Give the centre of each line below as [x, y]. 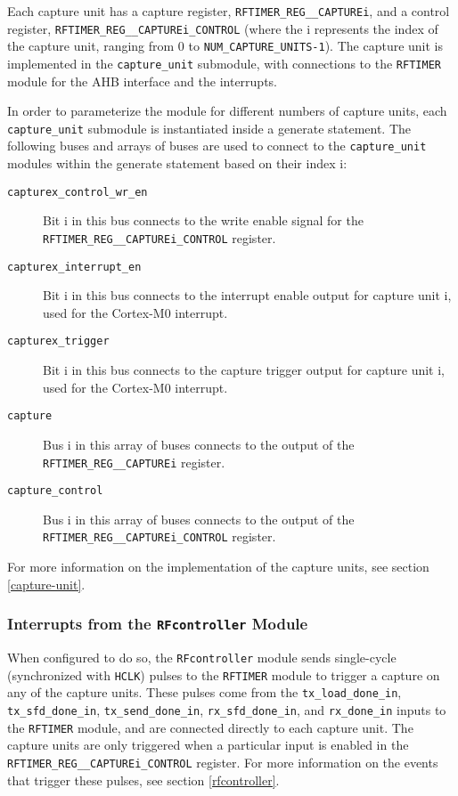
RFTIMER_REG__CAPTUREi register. [134, 462]
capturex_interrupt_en [74, 267]
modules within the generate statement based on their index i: [177, 163]
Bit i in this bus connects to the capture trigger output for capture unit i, [244, 370]
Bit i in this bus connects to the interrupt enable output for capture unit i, [247, 295]
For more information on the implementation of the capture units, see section [218, 567]
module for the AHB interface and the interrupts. [143, 81]
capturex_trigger [58, 341]
